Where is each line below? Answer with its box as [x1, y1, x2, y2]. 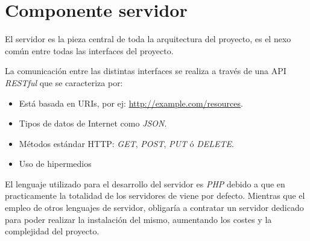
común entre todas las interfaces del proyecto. [5, 44, 174, 57]
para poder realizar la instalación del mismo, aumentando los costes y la [5, 213, 272, 225]
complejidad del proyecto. [5, 225, 100, 237]
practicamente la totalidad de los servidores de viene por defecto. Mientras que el [5, 189, 305, 202]
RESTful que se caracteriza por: [5, 76, 123, 89]
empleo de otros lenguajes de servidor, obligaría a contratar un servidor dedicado [5, 201, 304, 214]
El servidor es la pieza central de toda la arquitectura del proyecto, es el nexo [5, 33, 291, 45]
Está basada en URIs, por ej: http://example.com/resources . [19, 96, 243, 109]
